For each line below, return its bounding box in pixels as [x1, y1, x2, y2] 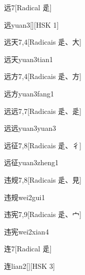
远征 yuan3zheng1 [4, 157, 59, 168]
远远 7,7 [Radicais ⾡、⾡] [4, 105, 81, 116]
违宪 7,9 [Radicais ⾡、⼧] [4, 209, 81, 220]
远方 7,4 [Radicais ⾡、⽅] [4, 71, 81, 82]
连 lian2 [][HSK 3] [4, 260, 55, 271]
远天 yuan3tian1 [4, 53, 53, 64]
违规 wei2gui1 [4, 191, 45, 202]
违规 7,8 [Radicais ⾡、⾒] [4, 174, 81, 185]
